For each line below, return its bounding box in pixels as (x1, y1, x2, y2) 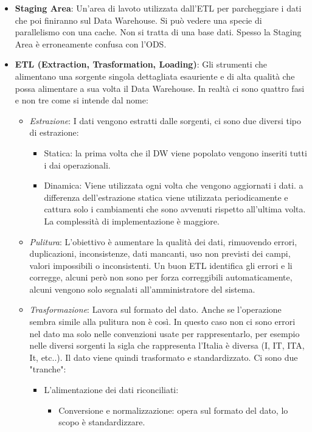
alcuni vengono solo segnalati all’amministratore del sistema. (29, 282, 255, 295)
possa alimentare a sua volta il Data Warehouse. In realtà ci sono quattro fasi (15, 82, 305, 94)
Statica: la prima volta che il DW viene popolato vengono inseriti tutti (44, 146, 307, 159)
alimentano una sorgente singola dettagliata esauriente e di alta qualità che (15, 69, 295, 82)
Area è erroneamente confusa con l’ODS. (15, 37, 167, 50)
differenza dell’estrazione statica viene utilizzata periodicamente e (44, 190, 288, 203)
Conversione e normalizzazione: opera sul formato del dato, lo (58, 403, 288, 416)
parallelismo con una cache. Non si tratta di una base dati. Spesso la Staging (15, 26, 302, 38)
